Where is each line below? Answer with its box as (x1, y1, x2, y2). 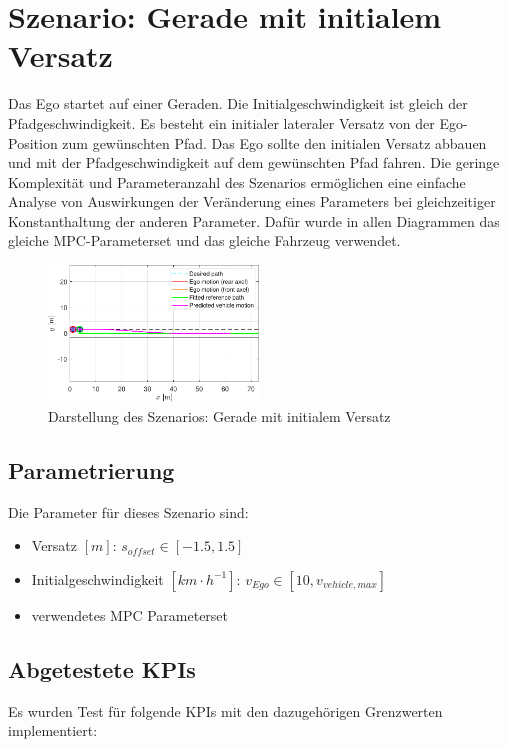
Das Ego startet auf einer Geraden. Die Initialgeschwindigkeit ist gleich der (8, 93, 468, 114)
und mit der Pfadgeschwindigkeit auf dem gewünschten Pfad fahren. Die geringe (8, 152, 500, 173)
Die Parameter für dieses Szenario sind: (8, 501, 249, 522)
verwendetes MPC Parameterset (31, 604, 229, 625)
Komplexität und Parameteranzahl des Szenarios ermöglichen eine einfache (8, 171, 466, 192)
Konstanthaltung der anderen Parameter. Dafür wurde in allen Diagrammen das (8, 210, 500, 231)
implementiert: (8, 720, 98, 741)
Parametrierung (8, 454, 175, 485)
